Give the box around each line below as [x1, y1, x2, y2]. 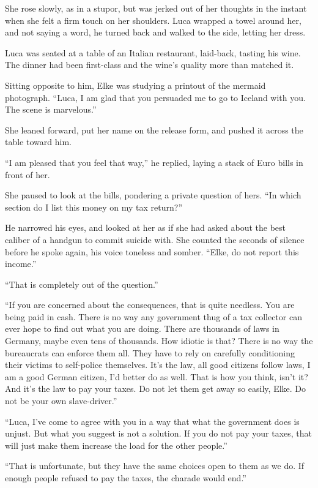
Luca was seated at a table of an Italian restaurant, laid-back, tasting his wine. [5, 46, 301, 59]
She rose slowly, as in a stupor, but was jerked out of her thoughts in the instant [5, 2, 307, 14]
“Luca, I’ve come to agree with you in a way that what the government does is [5, 415, 300, 427]
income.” [5, 257, 37, 270]
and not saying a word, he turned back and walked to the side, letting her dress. [5, 26, 306, 39]
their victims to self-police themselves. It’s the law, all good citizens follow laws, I [5, 358, 311, 371]
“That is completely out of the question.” [5, 277, 158, 290]
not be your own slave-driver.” [5, 394, 117, 407]
